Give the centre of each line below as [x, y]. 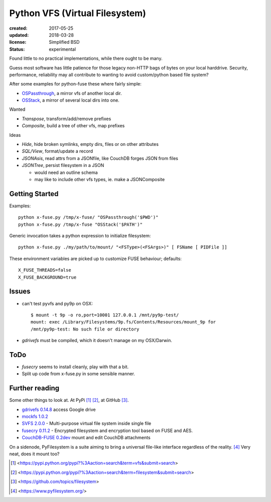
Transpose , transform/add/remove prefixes [66, 119]
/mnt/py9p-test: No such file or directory [85, 329]
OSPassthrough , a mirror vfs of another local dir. [72, 93]
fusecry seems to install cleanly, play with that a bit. [75, 367]
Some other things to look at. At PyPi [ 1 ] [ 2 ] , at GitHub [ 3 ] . [69, 400]
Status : [17, 49]
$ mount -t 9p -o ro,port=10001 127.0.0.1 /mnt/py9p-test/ [105, 315]
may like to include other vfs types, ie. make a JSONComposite [100, 179]
